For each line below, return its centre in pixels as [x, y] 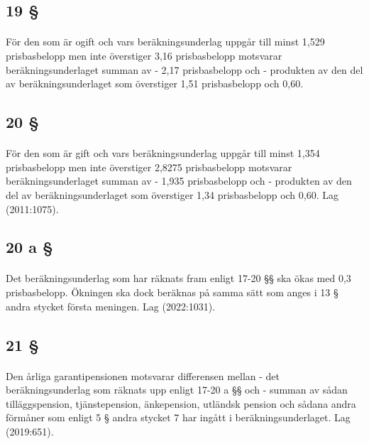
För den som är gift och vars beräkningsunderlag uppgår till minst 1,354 [163, 153]
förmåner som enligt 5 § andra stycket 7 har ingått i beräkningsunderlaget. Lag [178, 417]
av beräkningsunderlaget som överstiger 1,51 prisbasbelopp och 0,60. [155, 83]
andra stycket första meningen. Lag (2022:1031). [111, 306]
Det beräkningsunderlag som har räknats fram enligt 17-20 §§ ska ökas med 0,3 [178, 278]
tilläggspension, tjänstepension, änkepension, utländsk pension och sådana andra [181, 403]
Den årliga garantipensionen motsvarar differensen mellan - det [143, 375]
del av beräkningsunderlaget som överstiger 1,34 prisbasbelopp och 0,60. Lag [172, 194]
